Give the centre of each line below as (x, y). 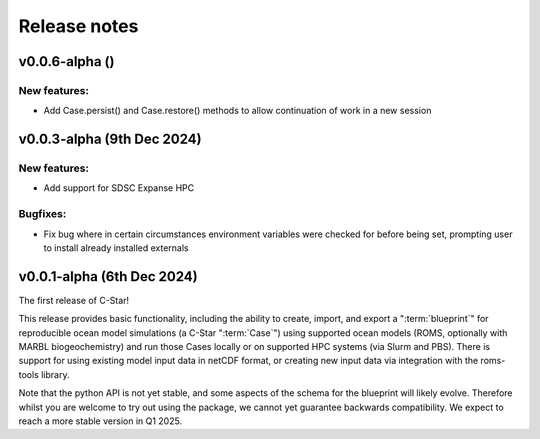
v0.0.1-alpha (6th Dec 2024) (108, 276)
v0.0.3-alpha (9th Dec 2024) (110, 139)
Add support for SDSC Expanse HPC (119, 188)
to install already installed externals (116, 248)
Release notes (78, 26)
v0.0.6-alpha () (66, 61)
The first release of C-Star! (74, 300)
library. (55, 374)
